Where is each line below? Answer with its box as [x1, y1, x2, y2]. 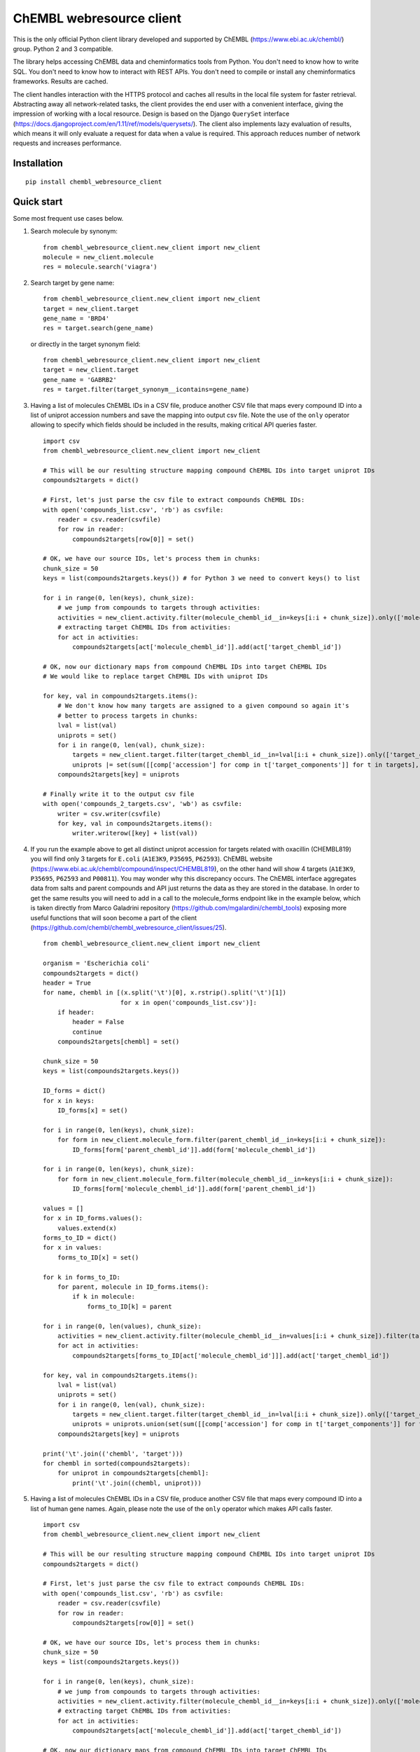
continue [72, 1027, 102, 1036]
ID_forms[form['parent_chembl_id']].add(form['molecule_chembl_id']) [72, 1146, 316, 1154]
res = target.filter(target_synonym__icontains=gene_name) [43, 385, 250, 394]
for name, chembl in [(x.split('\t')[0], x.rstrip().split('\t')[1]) [43, 989, 287, 997]
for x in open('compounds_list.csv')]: [120, 999, 257, 1006]
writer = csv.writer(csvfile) [57, 809, 161, 818]
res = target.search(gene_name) [43, 324, 154, 332]
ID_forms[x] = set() [57, 1106, 128, 1114]
